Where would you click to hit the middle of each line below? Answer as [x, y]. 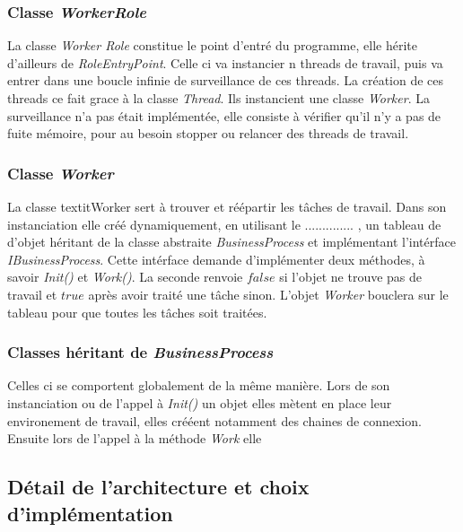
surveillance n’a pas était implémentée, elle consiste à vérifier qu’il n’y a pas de [224, 115]
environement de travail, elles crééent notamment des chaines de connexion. [214, 420]
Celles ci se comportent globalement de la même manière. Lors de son [199, 385]
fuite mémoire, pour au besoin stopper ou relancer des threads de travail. [208, 133]
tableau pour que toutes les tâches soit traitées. [137, 312]
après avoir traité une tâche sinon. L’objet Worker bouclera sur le [268, 294]
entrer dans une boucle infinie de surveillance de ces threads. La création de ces [226, 80]
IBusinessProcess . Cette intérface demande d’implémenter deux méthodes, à [216, 259]
